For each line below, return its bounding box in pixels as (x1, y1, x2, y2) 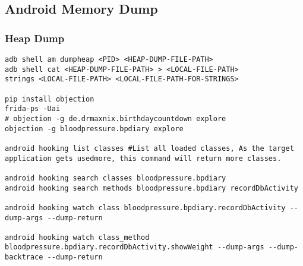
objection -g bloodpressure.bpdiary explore (5, 124, 184, 133)
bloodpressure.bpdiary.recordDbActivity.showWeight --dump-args (5, 243, 264, 252)
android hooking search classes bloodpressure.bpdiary (5, 173, 226, 182)
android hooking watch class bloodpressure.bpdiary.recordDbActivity (5, 203, 286, 212)
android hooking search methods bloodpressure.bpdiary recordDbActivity (5, 183, 298, 192)
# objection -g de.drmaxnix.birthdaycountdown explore (5, 114, 226, 123)
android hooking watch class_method (5, 233, 150, 242)
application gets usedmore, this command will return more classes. (5, 154, 282, 163)
